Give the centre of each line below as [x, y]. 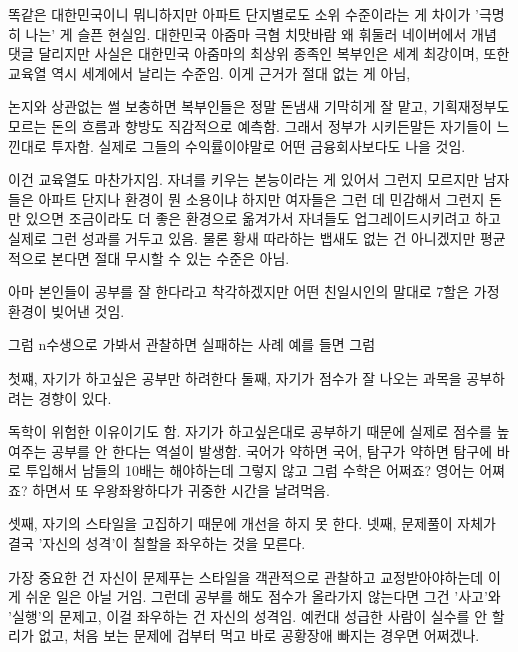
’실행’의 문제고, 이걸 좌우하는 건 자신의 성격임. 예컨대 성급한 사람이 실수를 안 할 [256, 615]
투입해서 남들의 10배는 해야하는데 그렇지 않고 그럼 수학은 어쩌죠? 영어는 [250, 470]
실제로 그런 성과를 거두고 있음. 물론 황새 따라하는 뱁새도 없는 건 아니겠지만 [242, 237]
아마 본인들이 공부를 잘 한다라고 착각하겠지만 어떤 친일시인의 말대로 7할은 [239, 291]
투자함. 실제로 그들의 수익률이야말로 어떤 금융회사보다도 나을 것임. [258, 145]
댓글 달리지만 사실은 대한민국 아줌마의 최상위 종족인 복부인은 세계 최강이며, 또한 [259, 53]
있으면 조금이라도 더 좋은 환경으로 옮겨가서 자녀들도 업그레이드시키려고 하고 [263, 218]
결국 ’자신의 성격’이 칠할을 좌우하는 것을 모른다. [157, 543]
